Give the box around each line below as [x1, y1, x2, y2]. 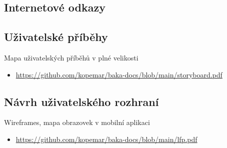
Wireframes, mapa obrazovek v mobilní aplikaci [4, 117, 150, 127]
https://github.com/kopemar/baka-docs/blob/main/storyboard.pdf [15, 69, 222, 79]
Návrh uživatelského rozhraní [4, 93, 159, 109]
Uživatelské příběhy [4, 29, 108, 44]
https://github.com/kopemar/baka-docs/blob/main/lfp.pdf [15, 133, 197, 144]
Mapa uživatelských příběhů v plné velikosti [4, 52, 138, 62]
